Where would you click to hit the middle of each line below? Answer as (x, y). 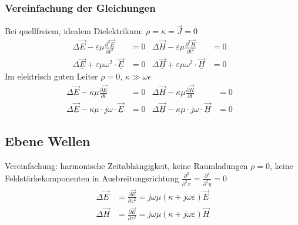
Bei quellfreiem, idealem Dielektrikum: (74, 31)
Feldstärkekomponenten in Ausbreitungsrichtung (92, 178)
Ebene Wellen (48, 141)
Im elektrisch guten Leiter (51, 76)
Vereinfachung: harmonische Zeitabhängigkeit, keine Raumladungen (126, 166)
